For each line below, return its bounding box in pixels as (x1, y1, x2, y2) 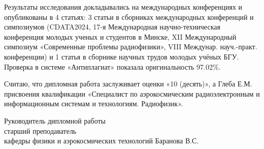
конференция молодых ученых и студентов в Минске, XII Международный (4, 31, 237, 42)
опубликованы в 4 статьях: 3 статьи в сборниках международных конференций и (4, 11, 254, 22)
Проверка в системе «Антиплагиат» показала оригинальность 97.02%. (4, 61, 221, 72)
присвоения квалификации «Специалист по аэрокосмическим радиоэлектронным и (4, 88, 260, 99)
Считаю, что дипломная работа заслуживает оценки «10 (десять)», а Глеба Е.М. (4, 78, 252, 89)
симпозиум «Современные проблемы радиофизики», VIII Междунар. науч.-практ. (4, 41, 257, 52)
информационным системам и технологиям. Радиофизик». (4, 98, 183, 109)
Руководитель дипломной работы (4, 115, 106, 126)
